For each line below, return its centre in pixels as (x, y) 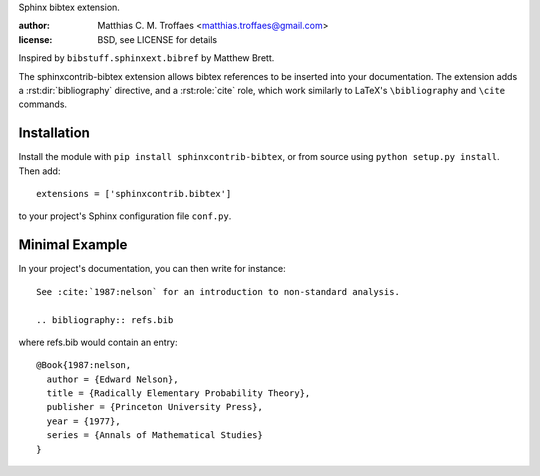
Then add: (39, 171)
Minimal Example (73, 245)
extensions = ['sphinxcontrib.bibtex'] (134, 194)
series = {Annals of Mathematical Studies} (155, 435)
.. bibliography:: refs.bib (105, 319)
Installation (54, 133)
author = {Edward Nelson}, (112, 379)
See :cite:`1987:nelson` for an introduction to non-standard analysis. (218, 291)
